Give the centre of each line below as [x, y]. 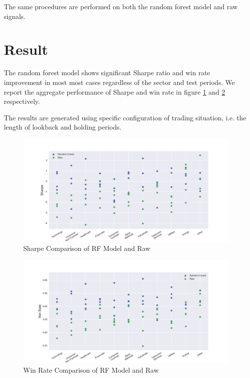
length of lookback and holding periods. [63, 127]
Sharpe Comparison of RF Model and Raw [87, 248]
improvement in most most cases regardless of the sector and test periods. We [119, 82]
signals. [15, 16]
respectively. [22, 101]
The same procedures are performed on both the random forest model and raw [121, 6]
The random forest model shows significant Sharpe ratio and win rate [107, 73]
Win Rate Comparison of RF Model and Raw [91, 370]
